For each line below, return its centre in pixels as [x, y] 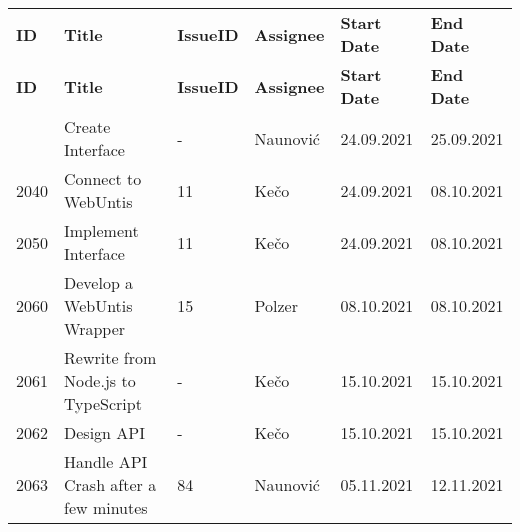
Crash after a [110, 484]
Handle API [106, 461]
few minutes [106, 507]
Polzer [276, 305]
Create [87, 126]
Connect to [103, 178]
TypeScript [103, 403]
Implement [101, 230]
